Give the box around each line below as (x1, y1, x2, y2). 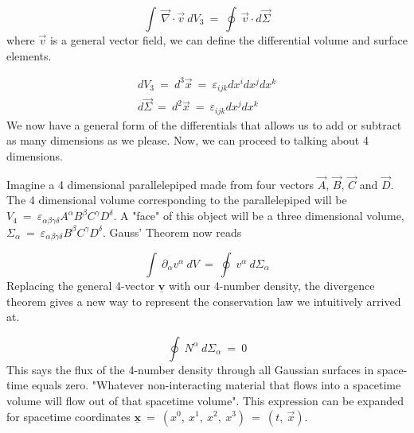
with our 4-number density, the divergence (168, 276, 375, 293)
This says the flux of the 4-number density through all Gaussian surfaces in (6, 361, 374, 377)
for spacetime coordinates (6, 408, 131, 424)
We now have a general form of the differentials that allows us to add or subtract (6, 116, 402, 133)
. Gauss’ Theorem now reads (102, 223, 242, 240)
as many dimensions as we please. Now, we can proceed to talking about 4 (6, 132, 369, 149)
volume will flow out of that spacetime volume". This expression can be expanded (6, 392, 404, 408)
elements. (6, 47, 52, 64)
